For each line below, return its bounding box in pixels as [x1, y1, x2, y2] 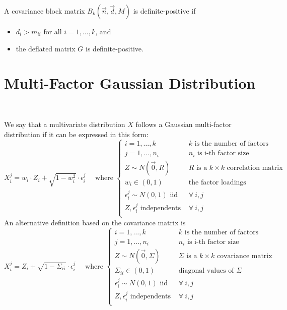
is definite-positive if [133, 6, 196, 16]
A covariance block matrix [4, 6, 85, 16]
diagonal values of [178, 267, 234, 275]
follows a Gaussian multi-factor [135, 118, 232, 129]
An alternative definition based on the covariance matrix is [4, 217, 186, 227]
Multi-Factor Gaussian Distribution [4, 73, 256, 93]
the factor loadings [188, 178, 246, 186]
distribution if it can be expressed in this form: [4, 129, 149, 139]
